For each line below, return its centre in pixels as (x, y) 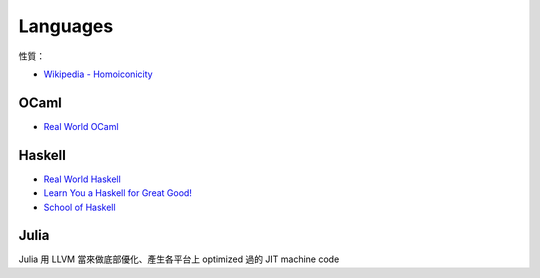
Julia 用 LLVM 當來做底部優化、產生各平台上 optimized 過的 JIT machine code (179, 259)
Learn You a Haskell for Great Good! (117, 193)
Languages (66, 26)
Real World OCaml (81, 126)
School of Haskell (79, 207)
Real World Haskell (82, 179)
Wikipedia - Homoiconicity (98, 74)
